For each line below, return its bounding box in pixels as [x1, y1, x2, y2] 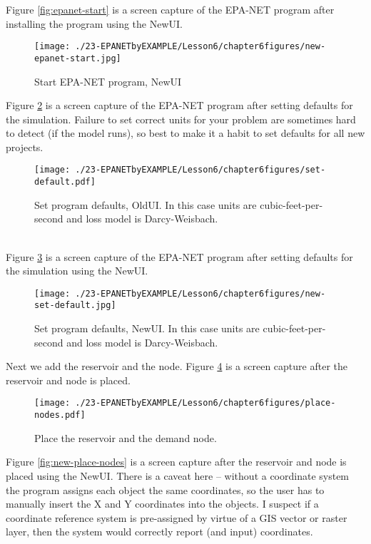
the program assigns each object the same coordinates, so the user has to [6, 482, 325, 497]
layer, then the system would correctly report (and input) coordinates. [6, 524, 313, 539]
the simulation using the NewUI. [6, 263, 148, 278]
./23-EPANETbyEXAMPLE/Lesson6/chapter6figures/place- [75, 398, 336, 409]
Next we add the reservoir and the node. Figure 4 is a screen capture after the [6, 359, 348, 374]
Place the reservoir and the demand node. [34, 430, 217, 445]
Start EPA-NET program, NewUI [34, 73, 182, 88]
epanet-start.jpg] [34, 53, 121, 63]
